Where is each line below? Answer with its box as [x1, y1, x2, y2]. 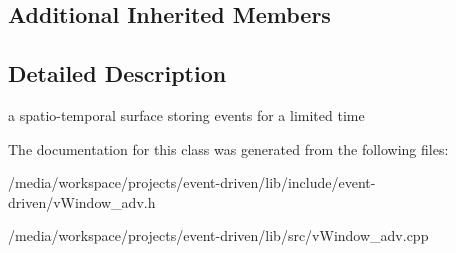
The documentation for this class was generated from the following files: [8, 138, 449, 159]
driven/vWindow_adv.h [8, 191, 156, 212]
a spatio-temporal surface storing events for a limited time [8, 104, 365, 125]
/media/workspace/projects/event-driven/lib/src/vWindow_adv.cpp [8, 225, 429, 246]
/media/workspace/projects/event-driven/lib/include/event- [8, 172, 376, 193]
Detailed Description [8, 58, 227, 89]
